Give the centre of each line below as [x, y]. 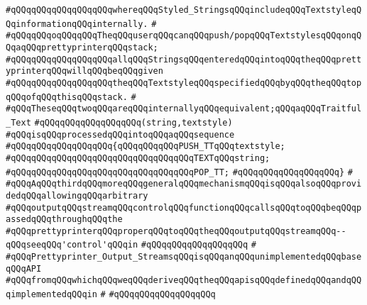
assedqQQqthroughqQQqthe [64, 220]
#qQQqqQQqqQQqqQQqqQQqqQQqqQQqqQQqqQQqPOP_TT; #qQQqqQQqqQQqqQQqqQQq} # [180, 172]
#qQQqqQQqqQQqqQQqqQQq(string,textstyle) [133, 122]
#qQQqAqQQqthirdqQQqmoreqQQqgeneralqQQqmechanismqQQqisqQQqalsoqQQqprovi [184, 184]
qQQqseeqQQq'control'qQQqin [72, 245]
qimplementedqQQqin [51, 295]
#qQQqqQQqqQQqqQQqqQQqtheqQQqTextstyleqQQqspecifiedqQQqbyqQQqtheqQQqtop [184, 83]
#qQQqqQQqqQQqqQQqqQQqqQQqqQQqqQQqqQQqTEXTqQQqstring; [138, 158]
